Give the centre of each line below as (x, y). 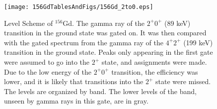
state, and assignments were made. (154, 62)
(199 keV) (198, 42)
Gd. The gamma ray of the (104, 23)
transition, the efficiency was (155, 71)
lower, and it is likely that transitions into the (74, 81)
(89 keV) (178, 23)
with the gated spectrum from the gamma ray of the (84, 42)
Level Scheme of (29, 23)
